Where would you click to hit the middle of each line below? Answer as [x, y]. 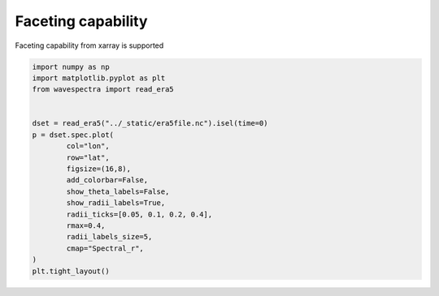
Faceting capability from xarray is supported [89, 45]
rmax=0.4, [86, 226]
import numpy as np [71, 66]
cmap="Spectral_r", [105, 248]
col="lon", [88, 146]
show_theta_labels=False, [118, 191]
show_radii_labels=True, [116, 203]
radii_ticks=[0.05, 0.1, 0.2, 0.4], [139, 214]
